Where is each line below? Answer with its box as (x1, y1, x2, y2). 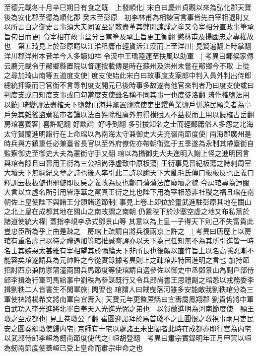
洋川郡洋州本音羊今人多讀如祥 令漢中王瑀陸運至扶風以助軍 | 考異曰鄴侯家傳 (4, 50, 254, 61)
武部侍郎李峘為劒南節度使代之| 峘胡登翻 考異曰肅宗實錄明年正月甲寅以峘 (10, 333, 252, 343)
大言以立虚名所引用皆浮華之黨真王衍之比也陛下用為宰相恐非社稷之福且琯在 (4, 187, 247, 197)
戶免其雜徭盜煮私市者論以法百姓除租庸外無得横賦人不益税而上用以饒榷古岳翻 (4, 109, 254, 119)
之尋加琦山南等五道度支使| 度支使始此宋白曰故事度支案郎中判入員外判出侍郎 (4, 70, 252, 80)
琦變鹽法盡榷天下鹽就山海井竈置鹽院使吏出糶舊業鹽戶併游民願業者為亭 (22, 99, 252, 109)
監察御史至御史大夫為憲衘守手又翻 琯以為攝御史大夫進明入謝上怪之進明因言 (4, 147, 250, 158)
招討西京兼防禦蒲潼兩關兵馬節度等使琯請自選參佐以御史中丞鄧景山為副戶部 (4, 265, 247, 275)
